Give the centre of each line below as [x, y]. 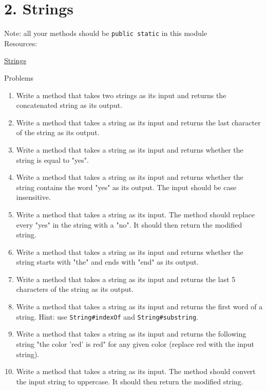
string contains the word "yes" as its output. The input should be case [126, 187]
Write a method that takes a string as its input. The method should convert [136, 371]
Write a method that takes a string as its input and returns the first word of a [139, 307]
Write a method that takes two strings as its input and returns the [121, 95]
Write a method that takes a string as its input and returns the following [131, 334]
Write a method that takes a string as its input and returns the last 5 [126, 279]
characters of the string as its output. [75, 289]
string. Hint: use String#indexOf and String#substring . [107, 316]
